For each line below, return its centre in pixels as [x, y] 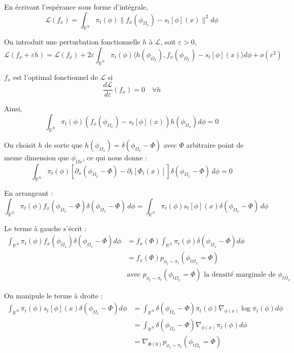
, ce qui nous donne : [115, 157]
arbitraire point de [215, 144]
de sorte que [64, 144]
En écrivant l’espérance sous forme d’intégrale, [76, 7]
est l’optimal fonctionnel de [55, 77]
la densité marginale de [240, 275]
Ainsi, [13, 108]
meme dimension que [37, 157]
